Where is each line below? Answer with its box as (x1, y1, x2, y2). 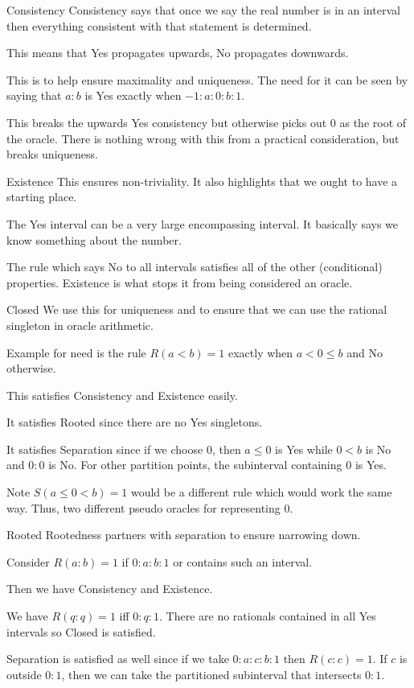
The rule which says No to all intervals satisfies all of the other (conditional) (6, 258, 383, 275)
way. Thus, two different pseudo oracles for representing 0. (6, 499, 293, 516)
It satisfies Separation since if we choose (6, 440, 203, 457)
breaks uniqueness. (6, 146, 98, 163)
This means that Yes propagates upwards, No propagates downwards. (6, 44, 349, 61)
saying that (6, 87, 62, 104)
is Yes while (275, 440, 333, 457)
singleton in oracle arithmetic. (6, 316, 154, 333)
